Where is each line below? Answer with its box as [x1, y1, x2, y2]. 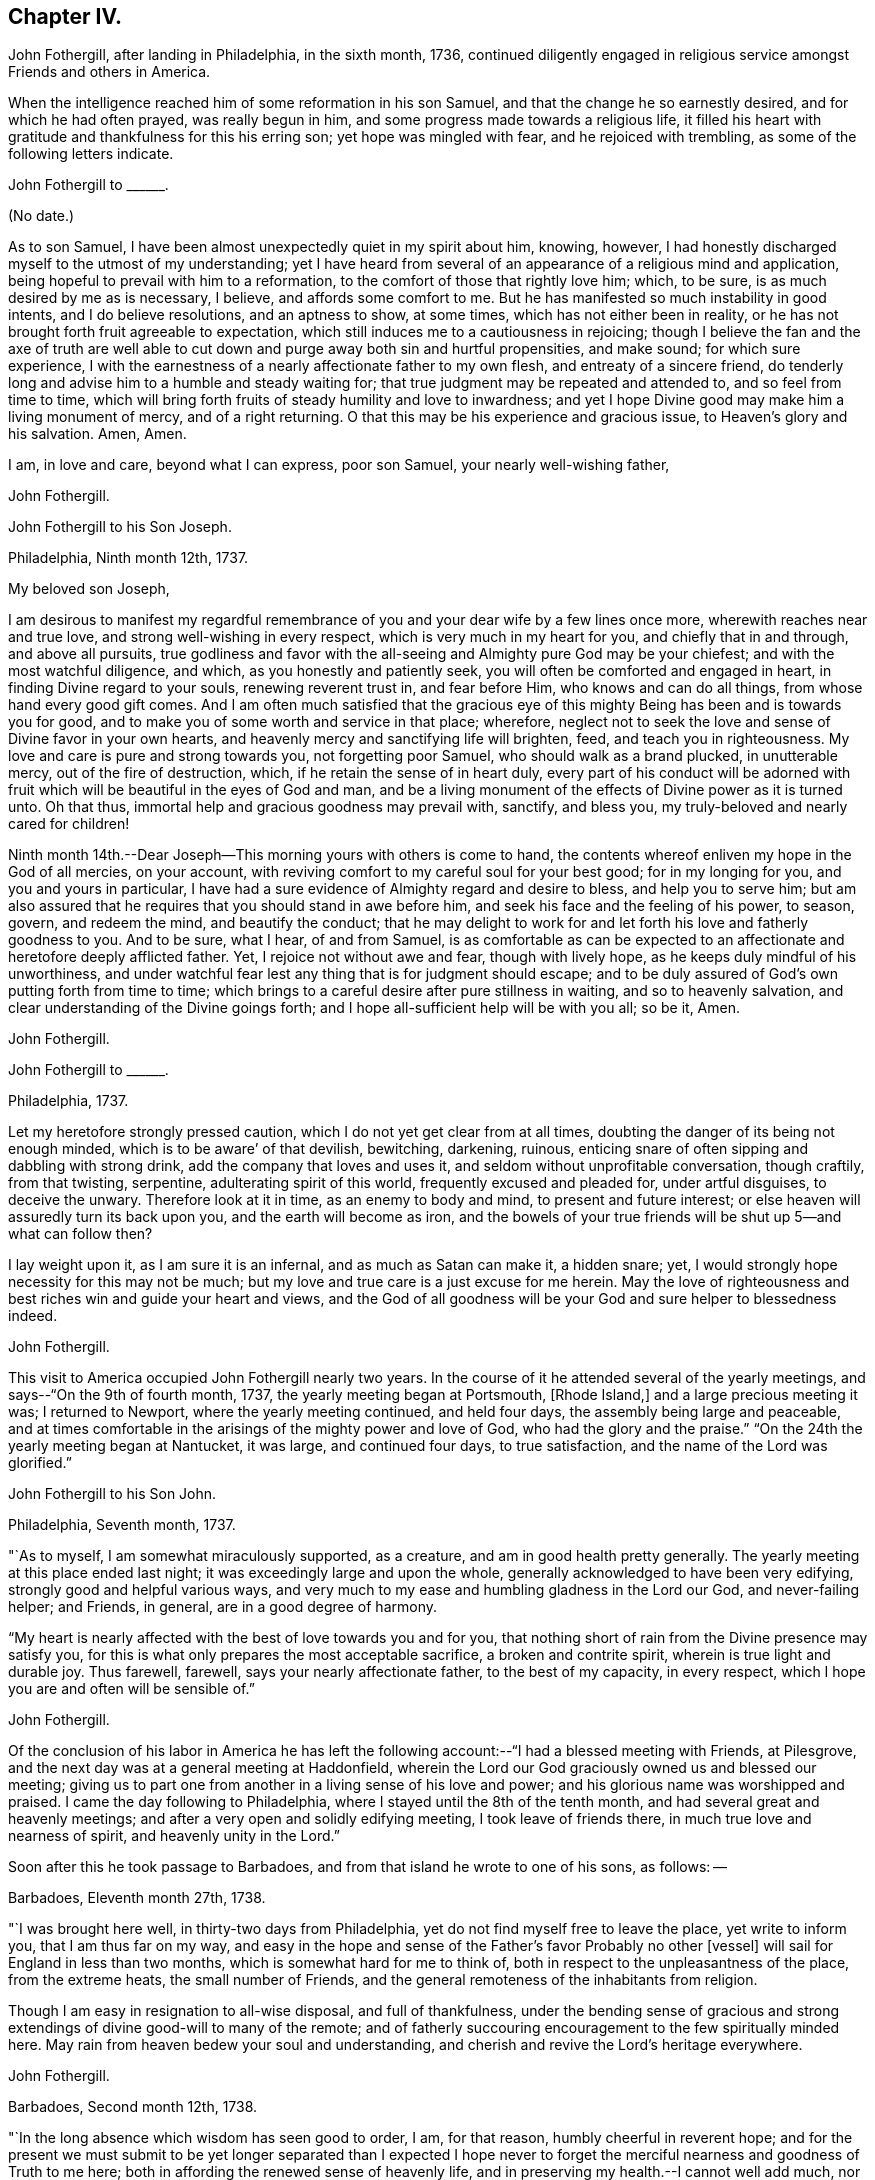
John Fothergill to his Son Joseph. [8, 518, 232, 536]
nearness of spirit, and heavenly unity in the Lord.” [8, 1827, 340, 1845]
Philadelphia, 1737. [8, 1092, 129, 1110]
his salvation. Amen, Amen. [8, 425, 187, 443]
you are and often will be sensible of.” [8, 1680, 255, 1698]
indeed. [8, 1307, 58, 1325]
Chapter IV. [8, 4, 123, 29]
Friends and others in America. [8, 63, 211, 81]
